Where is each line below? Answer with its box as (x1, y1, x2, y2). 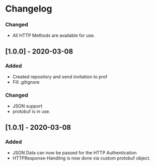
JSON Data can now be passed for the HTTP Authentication (12, 150, 137, 156)
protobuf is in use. (12, 108, 50, 115)
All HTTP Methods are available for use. (12, 32, 95, 38)
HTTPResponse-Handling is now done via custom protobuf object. (12, 155, 151, 161)
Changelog (5, 3, 52, 15)
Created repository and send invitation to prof (12, 74, 108, 80)
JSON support (12, 103, 43, 109)
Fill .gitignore (12, 79, 40, 85)
